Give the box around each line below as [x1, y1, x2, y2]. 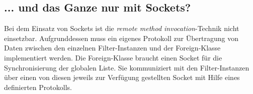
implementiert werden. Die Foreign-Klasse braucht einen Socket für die [4, 52, 222, 62]
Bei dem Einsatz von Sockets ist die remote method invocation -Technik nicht [4, 23, 239, 33]
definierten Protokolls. [4, 81, 72, 92]
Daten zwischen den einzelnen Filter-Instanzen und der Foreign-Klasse [4, 42, 221, 53]
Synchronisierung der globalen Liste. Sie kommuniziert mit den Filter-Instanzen [4, 62, 249, 72]
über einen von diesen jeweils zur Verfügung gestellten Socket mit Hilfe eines [4, 72, 240, 82]
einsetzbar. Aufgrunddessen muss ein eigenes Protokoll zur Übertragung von [4, 32, 239, 43]
